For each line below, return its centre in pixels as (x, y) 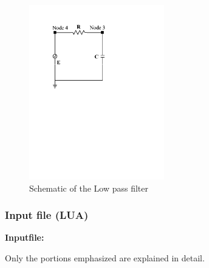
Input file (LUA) (47, 215)
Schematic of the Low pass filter (89, 188)
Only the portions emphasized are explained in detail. (105, 258)
